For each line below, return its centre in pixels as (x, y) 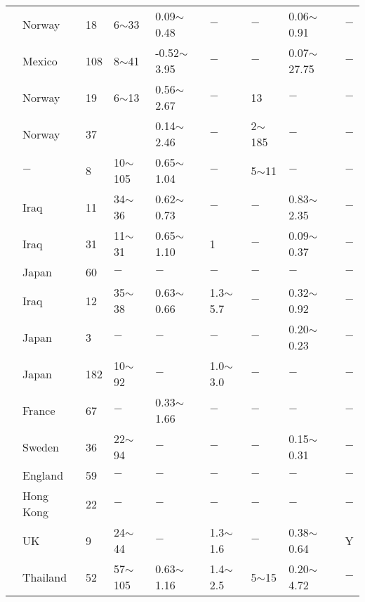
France (39, 410)
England (43, 475)
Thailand (45, 577)
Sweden (41, 447)
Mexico (40, 60)
